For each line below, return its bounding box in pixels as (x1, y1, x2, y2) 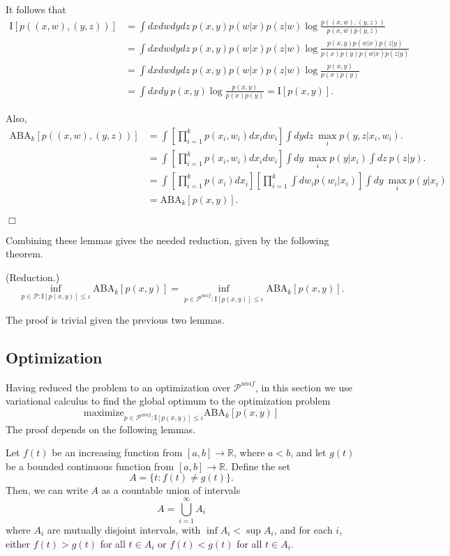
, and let (290, 445, 327, 460)
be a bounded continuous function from (6, 458, 174, 473)
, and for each (273, 523, 333, 537)
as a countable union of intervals (101, 483, 241, 497)
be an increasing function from (52, 445, 183, 460)
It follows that (6, 2, 66, 16)
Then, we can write (6, 483, 88, 497)
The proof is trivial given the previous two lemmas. (6, 313, 225, 327)
